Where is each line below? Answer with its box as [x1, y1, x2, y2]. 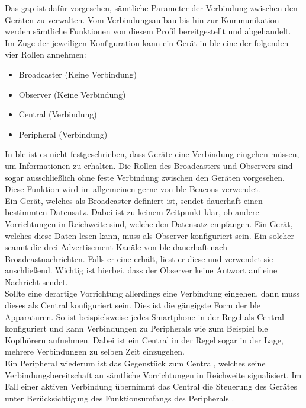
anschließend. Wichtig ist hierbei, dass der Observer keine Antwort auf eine [5, 264, 278, 276]
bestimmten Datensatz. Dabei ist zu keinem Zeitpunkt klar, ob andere [5, 206, 259, 218]
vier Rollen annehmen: [5, 48, 86, 60]
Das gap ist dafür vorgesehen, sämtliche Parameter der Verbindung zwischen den [5, 2, 298, 14]
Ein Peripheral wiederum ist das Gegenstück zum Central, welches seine [5, 357, 266, 369]
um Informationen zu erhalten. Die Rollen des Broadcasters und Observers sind [5, 159, 293, 171]
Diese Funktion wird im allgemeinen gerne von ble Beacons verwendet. [5, 183, 260, 195]
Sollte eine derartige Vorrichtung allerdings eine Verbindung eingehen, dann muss [5, 287, 299, 299]
